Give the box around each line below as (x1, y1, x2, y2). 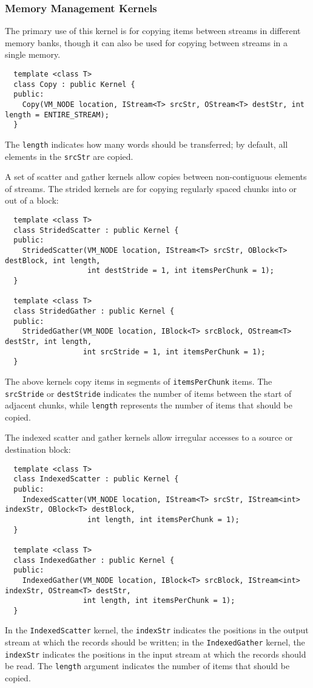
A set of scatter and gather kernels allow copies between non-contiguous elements (5, 170, 307, 183)
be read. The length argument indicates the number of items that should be (5, 659, 290, 672)
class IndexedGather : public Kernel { (13, 556, 175, 565)
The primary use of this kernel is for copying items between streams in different (5, 24, 301, 37)
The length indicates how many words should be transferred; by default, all (5, 137, 288, 150)
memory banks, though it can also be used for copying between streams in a (5, 36, 288, 49)
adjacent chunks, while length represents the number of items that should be (5, 399, 292, 411)
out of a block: (5, 194, 59, 207)
